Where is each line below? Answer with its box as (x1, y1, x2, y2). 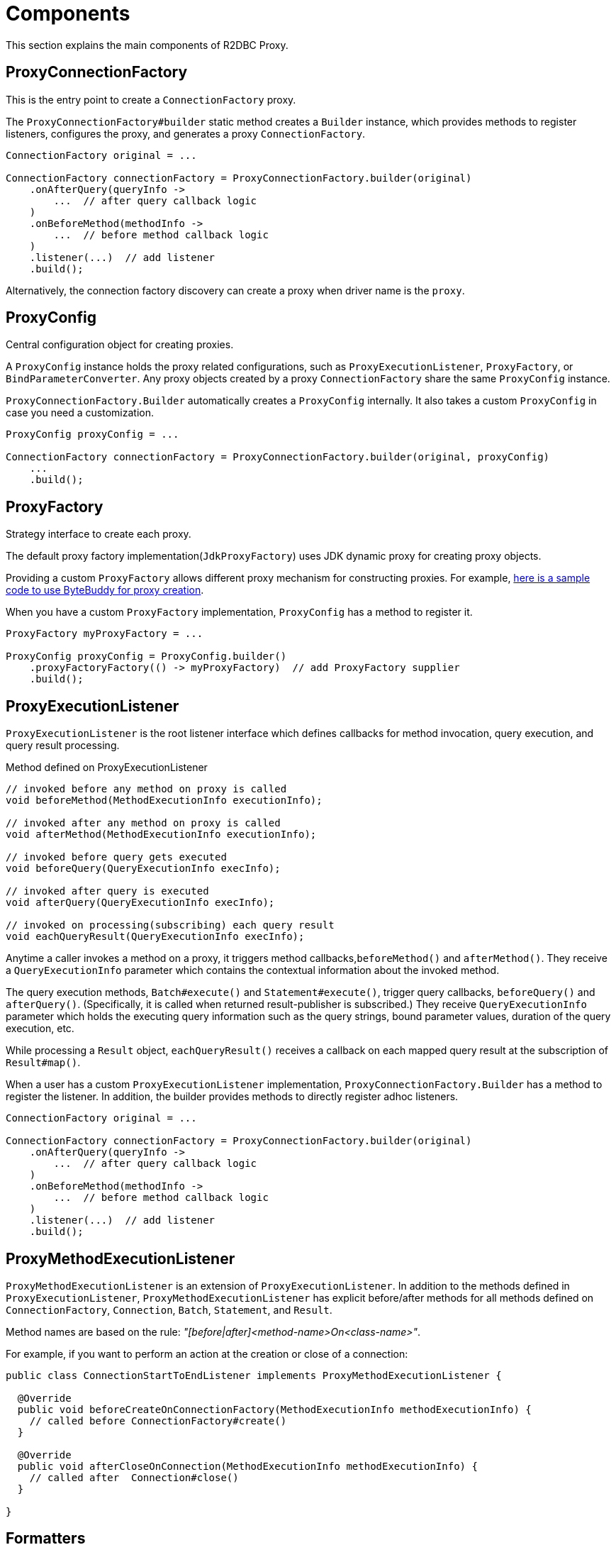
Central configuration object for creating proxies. (6, 338, 234, 351)
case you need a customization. (6, 406, 155, 419)
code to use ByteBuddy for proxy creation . (6, 584, 204, 597)
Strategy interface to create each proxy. (6, 528, 191, 541)
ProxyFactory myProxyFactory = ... (6, 628, 203, 640)
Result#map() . (6, 1056, 81, 1069)
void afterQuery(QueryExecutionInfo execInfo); (6, 897, 275, 909)
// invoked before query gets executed (6, 851, 227, 863)
